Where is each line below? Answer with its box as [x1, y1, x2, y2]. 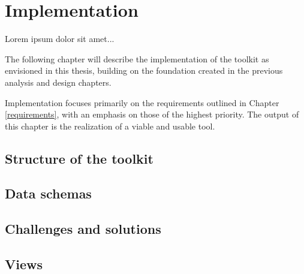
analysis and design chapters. [5, 76, 112, 88]
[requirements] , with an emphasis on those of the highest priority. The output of [5, 108, 299, 121]
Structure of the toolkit [5, 149, 153, 167]
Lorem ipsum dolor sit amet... [5, 32, 115, 45]
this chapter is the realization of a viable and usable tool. [5, 119, 215, 132]
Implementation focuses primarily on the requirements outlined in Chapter [5, 96, 279, 109]
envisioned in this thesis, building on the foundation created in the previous [5, 64, 283, 77]
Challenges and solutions [5, 219, 161, 238]
